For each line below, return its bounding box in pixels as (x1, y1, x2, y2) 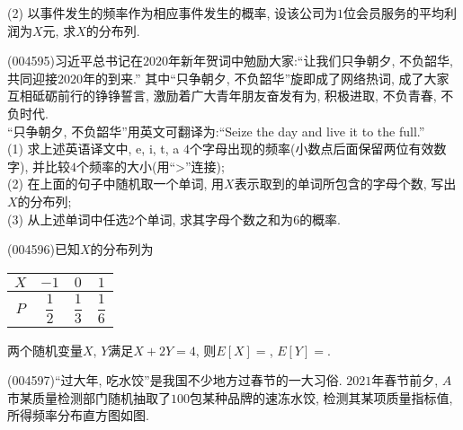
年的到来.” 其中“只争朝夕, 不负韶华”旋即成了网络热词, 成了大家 (83, 68, 450, 87)
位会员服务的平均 (343, 4, 445, 22)
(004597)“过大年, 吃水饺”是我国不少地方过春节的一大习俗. (7, 371, 343, 390)
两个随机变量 (7, 340, 83, 359)
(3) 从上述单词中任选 (7, 209, 129, 228)
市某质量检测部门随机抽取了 (7, 388, 171, 407)
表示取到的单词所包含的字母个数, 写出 (234, 174, 457, 193)
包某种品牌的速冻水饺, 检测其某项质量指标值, (190, 388, 453, 407)
